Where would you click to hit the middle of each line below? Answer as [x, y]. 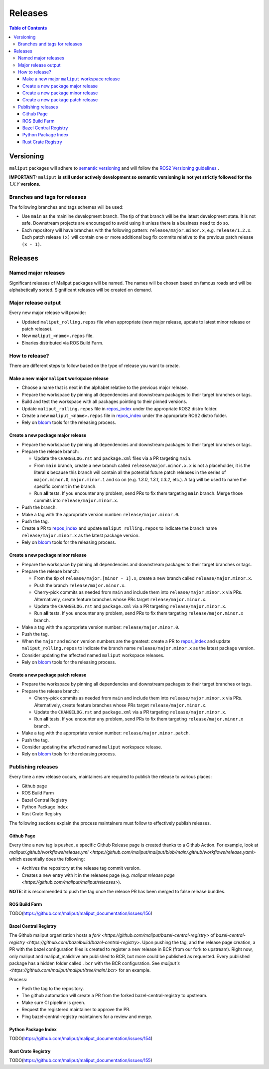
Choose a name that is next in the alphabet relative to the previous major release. [105, 387]
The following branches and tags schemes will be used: [67, 207]
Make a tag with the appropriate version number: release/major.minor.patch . [106, 733]
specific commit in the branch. [65, 486]
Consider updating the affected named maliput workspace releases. [93, 655]
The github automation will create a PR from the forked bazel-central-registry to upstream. [115, 996]
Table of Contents [28, 28]
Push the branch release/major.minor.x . [80, 585]
